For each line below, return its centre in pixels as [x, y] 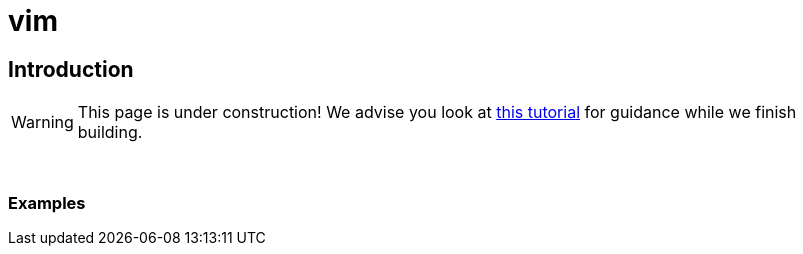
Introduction [71, 69]
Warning [42, 122]
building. [110, 132]
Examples [47, 202]
